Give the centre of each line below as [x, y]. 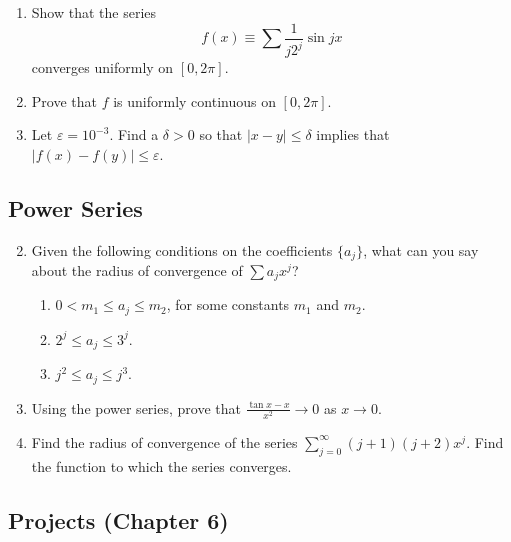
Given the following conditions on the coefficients [182, 249]
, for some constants [228, 304]
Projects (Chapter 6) [118, 519]
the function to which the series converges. [161, 465]
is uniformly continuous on [194, 100]
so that [221, 134]
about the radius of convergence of [137, 270]
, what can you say [421, 249]
